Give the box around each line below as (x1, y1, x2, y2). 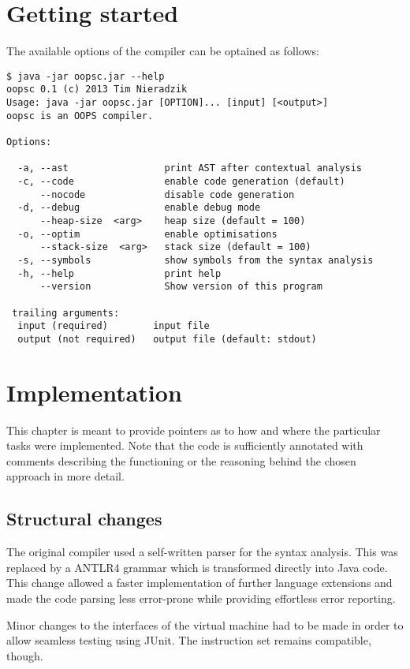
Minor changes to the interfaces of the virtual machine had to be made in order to (6, 616, 404, 633)
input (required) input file (17, 320, 210, 332)
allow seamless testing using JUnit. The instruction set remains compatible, (6, 632, 371, 648)
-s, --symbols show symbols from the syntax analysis (17, 254, 374, 266)
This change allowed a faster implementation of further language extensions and (6, 574, 393, 591)
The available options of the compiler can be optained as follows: (6, 43, 319, 59)
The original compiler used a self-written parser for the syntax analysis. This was (6, 544, 398, 560)
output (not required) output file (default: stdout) (17, 333, 317, 345)
